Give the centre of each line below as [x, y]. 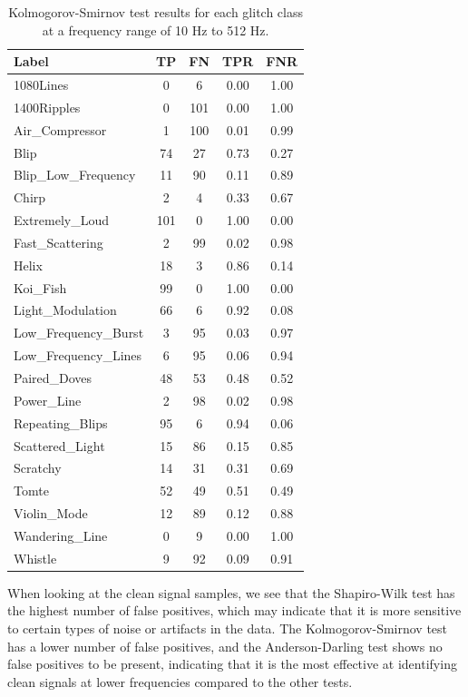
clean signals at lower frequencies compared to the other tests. [180, 681]
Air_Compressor [60, 129]
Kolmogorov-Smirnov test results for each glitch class [156, 12]
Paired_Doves [53, 378]
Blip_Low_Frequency [75, 175]
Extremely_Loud [62, 220]
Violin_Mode [51, 513]
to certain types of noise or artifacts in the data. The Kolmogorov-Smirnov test [228, 628]
